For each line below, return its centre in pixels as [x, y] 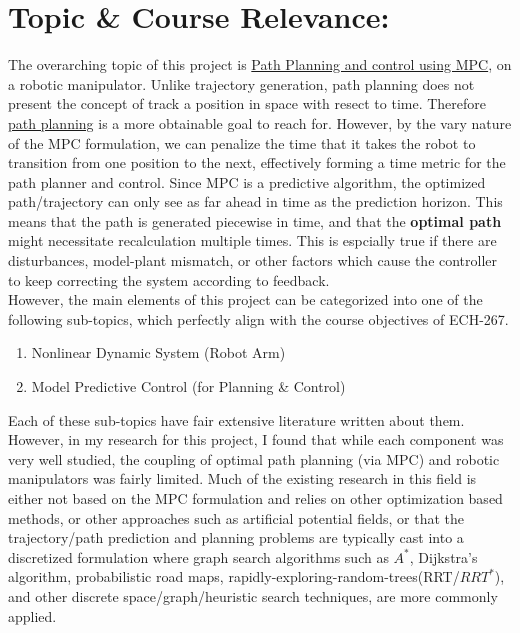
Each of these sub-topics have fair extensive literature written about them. [236, 419]
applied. [32, 615]
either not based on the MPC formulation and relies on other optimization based [255, 498]
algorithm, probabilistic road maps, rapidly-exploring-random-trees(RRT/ [234, 576]
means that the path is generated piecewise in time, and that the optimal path [255, 220]
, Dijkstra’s [443, 556]
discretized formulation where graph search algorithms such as [198, 556]
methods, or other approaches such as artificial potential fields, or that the [236, 517]
